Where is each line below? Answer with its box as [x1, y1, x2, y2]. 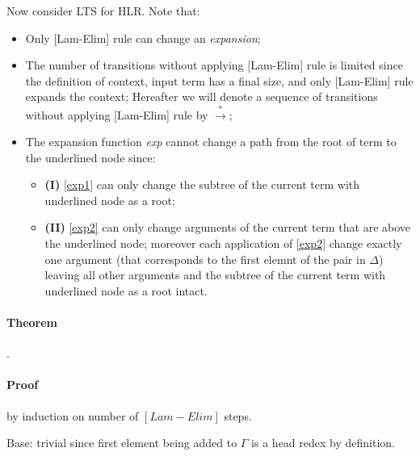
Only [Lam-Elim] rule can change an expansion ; [25, 29, 261, 46]
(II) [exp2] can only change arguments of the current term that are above [44, 219, 411, 236]
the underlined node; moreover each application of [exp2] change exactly [44, 235, 402, 252]
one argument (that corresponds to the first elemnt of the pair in [44, 250, 366, 267]
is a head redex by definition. [251, 434, 395, 451]
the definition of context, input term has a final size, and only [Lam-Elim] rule [25, 72, 414, 89]
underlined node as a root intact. [44, 282, 208, 299]
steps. [224, 407, 252, 424]
